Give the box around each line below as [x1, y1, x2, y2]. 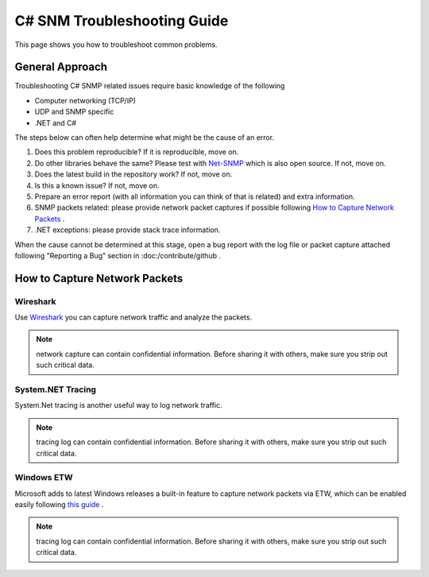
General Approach [14, 60, 107, 74]
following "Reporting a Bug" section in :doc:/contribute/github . [14, 250, 222, 260]
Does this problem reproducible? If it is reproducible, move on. [34, 147, 239, 157]
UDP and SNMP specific [34, 107, 114, 117]
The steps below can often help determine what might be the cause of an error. [14, 133, 274, 142]
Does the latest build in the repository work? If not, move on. [34, 169, 233, 179]
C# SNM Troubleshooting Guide [14, 12, 229, 29]
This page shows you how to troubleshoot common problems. [14, 40, 218, 49]
